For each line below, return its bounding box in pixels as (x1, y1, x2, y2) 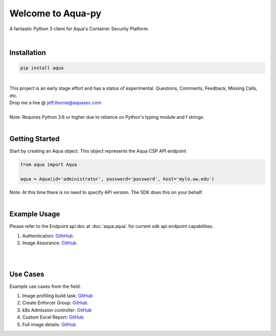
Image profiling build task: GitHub (22, 292, 93, 299)
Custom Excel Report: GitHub (22, 314, 84, 320)
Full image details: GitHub (22, 321, 77, 327)
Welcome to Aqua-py (9, 8, 102, 19)
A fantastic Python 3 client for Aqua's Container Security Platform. (9, 26, 149, 32)
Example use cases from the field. (9, 283, 81, 289)
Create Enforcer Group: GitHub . (22, 300, 89, 306)
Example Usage (9, 210, 60, 219)
